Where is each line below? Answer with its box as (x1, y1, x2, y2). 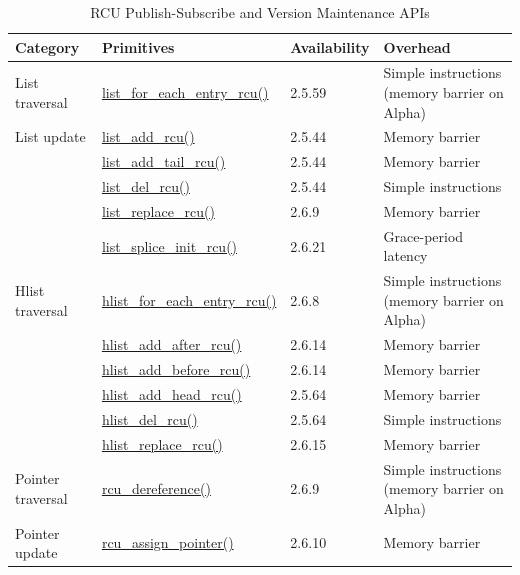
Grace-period (383, 225, 464, 246)
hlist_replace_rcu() (101, 433, 223, 454)
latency (383, 245, 428, 266)
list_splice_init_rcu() (101, 235, 238, 256)
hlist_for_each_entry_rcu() (101, 289, 277, 310)
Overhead (383, 36, 451, 57)
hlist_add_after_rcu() (101, 334, 242, 355)
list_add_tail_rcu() (101, 151, 226, 172)
